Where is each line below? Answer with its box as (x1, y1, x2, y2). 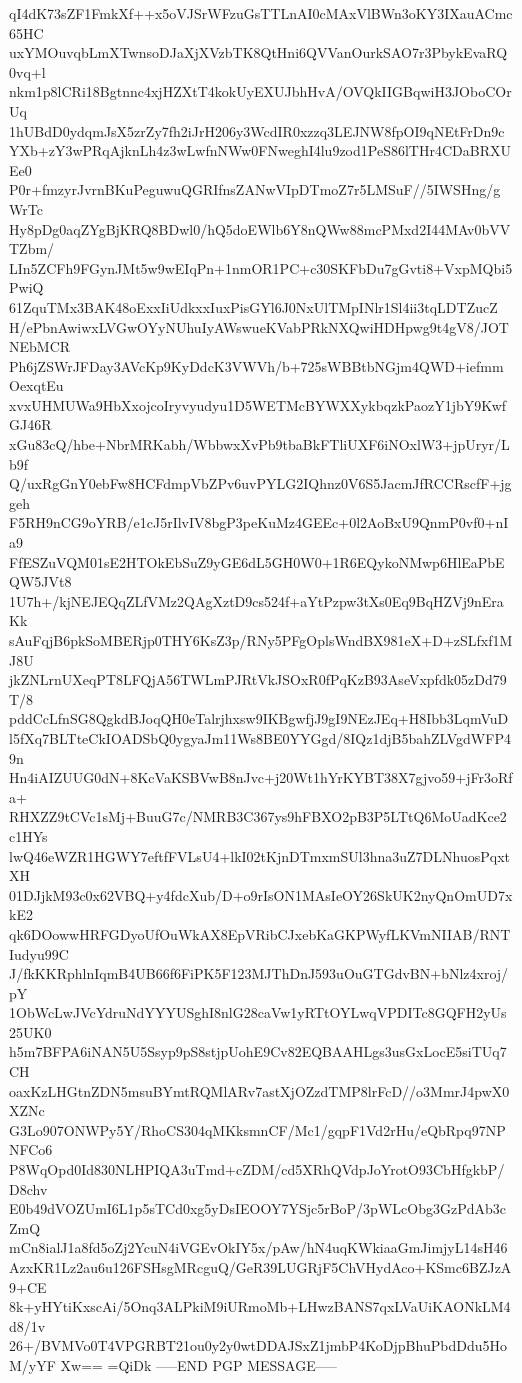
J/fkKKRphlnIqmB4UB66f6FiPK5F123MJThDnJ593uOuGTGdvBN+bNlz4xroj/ (9, 963, 509, 984)
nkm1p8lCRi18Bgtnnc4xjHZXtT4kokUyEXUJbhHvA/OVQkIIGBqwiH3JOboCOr (9, 81, 512, 102)
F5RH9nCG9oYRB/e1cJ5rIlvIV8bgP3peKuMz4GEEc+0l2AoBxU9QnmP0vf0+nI (9, 512, 509, 533)
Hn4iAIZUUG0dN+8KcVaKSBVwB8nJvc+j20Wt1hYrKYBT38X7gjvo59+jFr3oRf (9, 767, 513, 788)
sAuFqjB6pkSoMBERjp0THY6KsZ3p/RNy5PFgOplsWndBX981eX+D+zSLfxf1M (9, 630, 513, 650)
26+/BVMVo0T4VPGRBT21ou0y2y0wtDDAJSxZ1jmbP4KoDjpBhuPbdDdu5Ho (9, 1335, 507, 1356)
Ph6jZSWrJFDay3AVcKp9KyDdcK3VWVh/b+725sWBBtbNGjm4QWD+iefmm (9, 355, 504, 376)
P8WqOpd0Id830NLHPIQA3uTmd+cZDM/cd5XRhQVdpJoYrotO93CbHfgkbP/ (9, 1159, 505, 1180)
